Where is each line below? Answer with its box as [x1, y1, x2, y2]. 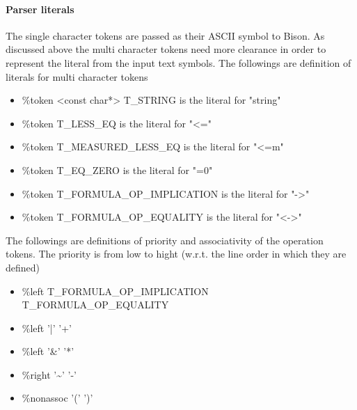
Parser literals [6, 1, 74, 16]
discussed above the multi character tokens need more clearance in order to [6, 42, 326, 56]
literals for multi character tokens [6, 69, 148, 84]
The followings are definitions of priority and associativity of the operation [6, 232, 324, 247]
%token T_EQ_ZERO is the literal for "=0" [22, 162, 213, 177]
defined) [6, 260, 40, 274]
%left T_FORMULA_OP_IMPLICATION [22, 283, 209, 298]
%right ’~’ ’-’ [22, 367, 77, 381]
